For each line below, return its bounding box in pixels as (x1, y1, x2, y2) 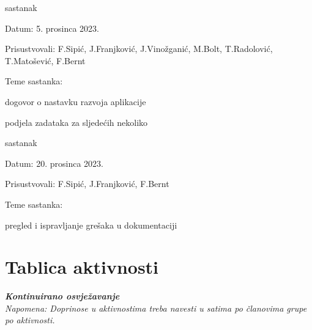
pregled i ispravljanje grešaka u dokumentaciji (5, 218, 177, 231)
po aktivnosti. (5, 313, 55, 326)
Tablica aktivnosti (5, 254, 159, 279)
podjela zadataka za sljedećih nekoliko (5, 116, 148, 128)
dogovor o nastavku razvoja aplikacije (5, 95, 146, 108)
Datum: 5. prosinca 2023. (5, 21, 99, 34)
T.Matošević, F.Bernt (5, 54, 86, 67)
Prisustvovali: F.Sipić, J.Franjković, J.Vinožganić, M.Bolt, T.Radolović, (5, 42, 273, 55)
